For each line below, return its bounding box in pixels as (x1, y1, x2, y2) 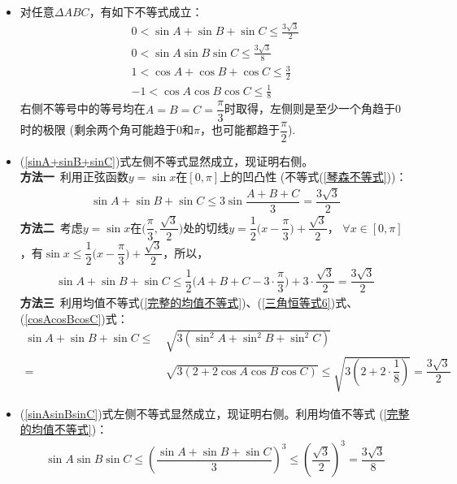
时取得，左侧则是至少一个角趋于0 (224, 100, 401, 117)
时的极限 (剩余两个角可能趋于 (20, 121, 176, 137)
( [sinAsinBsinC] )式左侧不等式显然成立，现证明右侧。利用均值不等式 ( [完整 (20, 404, 410, 421)
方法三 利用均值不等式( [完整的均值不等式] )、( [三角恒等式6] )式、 (20, 294, 359, 311)
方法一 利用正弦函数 (20, 168, 128, 185)
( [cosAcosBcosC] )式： (20, 309, 128, 326)
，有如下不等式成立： (89, 3, 203, 19)
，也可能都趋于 (199, 121, 280, 137)
